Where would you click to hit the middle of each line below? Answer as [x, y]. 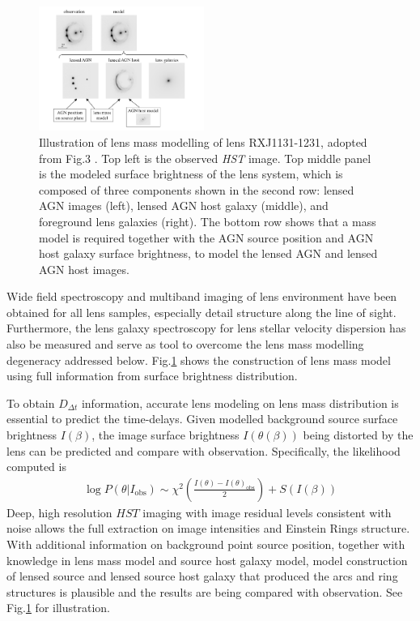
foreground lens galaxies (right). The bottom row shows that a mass [208, 221]
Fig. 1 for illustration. [58, 608]
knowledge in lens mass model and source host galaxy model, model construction [207, 560]
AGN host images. [84, 269]
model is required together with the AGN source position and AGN [206, 237]
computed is [36, 467]
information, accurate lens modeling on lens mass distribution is [240, 403]
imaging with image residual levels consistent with [267, 512]
